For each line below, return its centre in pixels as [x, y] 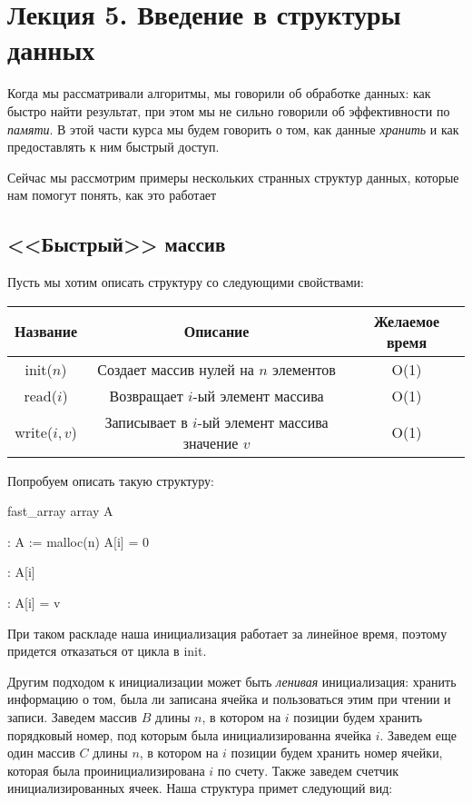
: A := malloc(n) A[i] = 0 [78, 541]
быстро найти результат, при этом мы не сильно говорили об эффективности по [229, 110]
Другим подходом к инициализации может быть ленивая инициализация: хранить [232, 681]
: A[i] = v [34, 603]
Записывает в [146, 421]
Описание [216, 332]
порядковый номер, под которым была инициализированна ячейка [189, 734]
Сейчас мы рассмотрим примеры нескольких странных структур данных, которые [233, 177]
